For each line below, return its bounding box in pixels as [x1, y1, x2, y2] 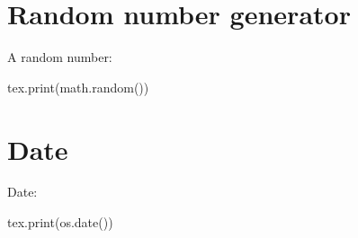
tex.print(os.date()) [7, 213, 113, 232]
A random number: [7, 48, 112, 66]
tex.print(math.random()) [7, 77, 149, 96]
